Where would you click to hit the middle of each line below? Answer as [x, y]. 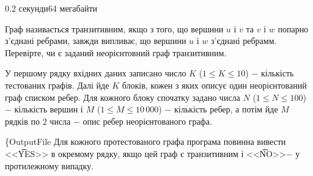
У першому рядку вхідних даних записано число [96, 73]
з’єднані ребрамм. [244, 41]
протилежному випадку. [49, 165]
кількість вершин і [49, 109]
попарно [293, 28]
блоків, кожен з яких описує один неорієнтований [214, 85]
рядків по [23, 121]
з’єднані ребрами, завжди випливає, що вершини [96, 41]
